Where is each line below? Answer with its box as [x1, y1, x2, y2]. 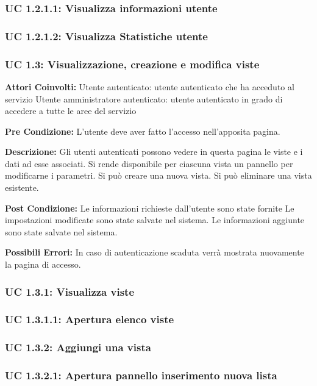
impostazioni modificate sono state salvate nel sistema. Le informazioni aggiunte [5, 213, 305, 226]
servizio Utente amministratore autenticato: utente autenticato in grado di [5, 92, 283, 105]
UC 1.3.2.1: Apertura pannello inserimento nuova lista [5, 368, 277, 383]
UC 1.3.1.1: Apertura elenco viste [5, 312, 174, 327]
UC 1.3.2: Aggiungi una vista [5, 340, 151, 355]
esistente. [5, 181, 39, 194]
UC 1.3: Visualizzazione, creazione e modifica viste [5, 56, 260, 71]
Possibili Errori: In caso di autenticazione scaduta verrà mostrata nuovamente [5, 246, 304, 259]
